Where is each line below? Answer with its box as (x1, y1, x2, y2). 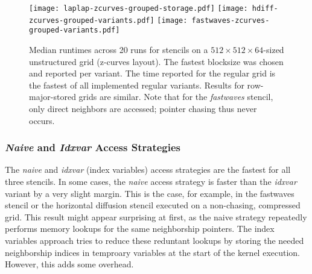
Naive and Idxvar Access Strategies (5, 140, 181, 155)
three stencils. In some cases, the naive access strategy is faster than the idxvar (5, 175, 297, 187)
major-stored (29, 90, 76, 103)
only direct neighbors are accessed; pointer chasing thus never (29, 102, 257, 114)
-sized (263, 43, 284, 55)
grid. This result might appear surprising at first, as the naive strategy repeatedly (5, 210, 307, 223)
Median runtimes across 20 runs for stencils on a (29, 43, 208, 55)
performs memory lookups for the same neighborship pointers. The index (5, 222, 275, 235)
